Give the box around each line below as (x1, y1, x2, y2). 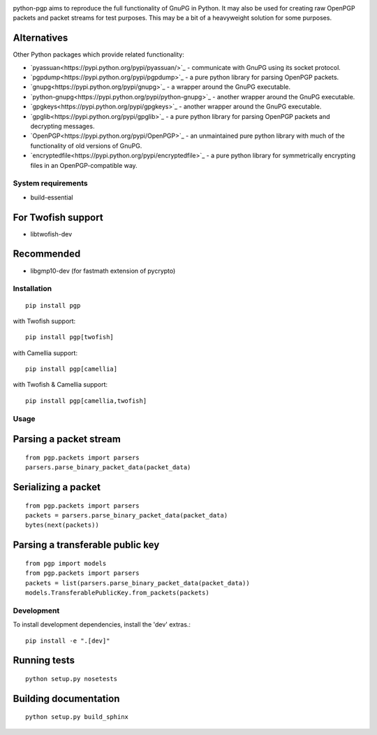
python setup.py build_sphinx (25, 713, 129, 721)
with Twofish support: (13, 317, 76, 325)
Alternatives (13, 32, 68, 44)
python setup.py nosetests (25, 675, 118, 683)
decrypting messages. (30, 122, 95, 131)
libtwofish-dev (30, 229, 73, 238)
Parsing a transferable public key (13, 539, 160, 551)
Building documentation (13, 692, 120, 704)
